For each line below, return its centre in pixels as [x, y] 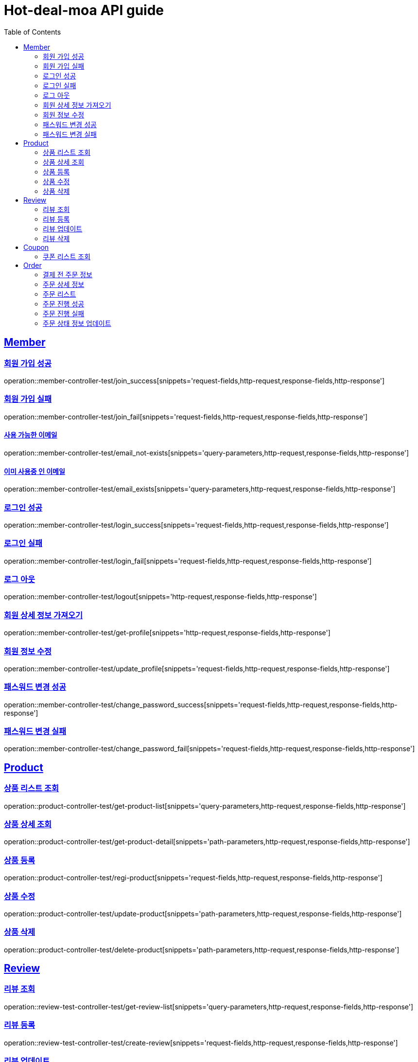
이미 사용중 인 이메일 [35, 471]
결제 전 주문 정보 [68, 274]
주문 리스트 [60, 294]
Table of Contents [33, 32]
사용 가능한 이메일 [31, 435]
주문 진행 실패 [64, 313]
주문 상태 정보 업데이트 [77, 323]
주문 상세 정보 [64, 284]
